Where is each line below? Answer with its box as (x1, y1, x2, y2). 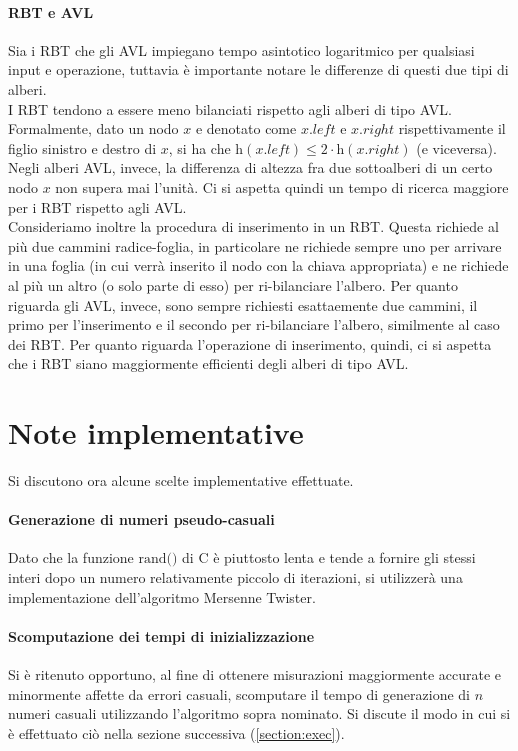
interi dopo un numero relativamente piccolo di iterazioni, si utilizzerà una (8, 567, 463, 587)
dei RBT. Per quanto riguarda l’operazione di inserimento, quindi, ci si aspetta (8, 333, 492, 354)
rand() (138, 552, 178, 567)
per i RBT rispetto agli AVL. (8, 196, 187, 217)
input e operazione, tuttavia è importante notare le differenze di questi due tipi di (8, 59, 509, 80)
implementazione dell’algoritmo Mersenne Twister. (8, 586, 316, 607)
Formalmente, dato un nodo (8, 118, 179, 139)
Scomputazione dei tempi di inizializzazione (8, 625, 315, 646)
